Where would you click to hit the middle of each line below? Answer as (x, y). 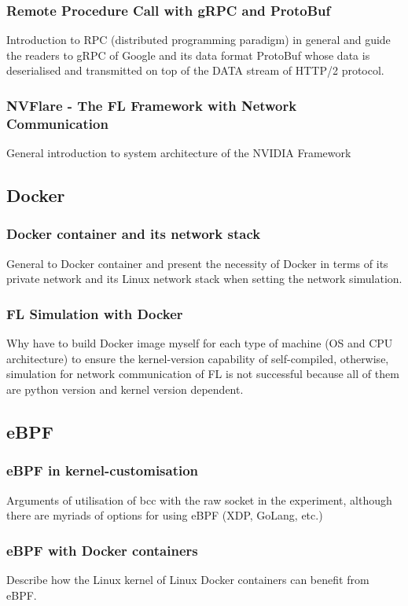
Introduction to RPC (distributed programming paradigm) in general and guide (198, 40)
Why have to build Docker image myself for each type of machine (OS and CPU (200, 343)
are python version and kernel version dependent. (125, 389)
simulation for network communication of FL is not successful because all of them (203, 374)
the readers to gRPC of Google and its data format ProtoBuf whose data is (188, 55)
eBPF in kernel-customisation (103, 470)
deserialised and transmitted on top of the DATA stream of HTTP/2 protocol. (195, 70)
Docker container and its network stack (134, 234)
